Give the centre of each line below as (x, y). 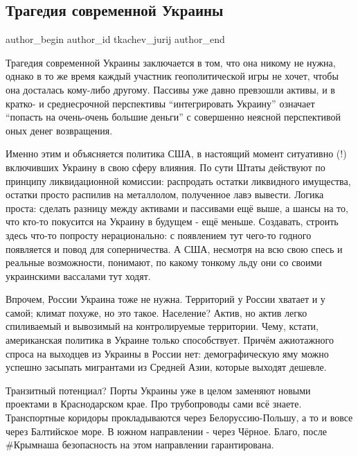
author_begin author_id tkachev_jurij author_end (115, 39)
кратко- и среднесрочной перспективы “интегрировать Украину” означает (160, 103)
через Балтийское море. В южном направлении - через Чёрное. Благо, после (166, 431)
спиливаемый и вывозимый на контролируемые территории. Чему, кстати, (162, 326)
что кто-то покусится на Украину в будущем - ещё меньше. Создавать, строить (172, 221)
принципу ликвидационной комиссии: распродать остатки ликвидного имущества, (178, 181)
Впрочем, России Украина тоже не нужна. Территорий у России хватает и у (165, 299)
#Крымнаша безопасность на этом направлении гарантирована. (140, 445)
